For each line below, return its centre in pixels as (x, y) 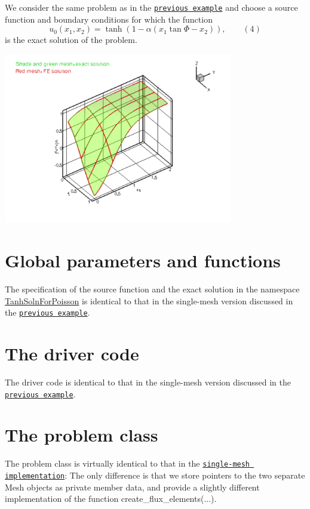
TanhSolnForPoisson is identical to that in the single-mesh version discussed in (149, 300)
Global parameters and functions (143, 260)
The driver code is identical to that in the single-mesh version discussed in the (148, 382)
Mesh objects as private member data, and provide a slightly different (132, 487)
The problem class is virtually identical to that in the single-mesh (128, 463)
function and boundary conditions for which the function (109, 19)
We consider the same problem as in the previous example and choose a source (151, 7)
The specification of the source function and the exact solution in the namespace (152, 289)
